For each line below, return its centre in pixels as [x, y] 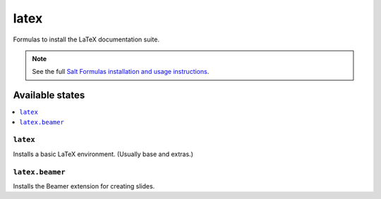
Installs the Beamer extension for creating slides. [84, 186]
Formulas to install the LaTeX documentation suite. [86, 39]
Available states [49, 95]
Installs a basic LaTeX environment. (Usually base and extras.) [103, 154]
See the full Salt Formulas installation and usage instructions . [121, 72]
